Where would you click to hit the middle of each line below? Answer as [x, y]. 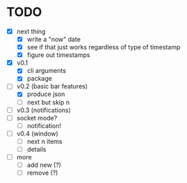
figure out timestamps [58, 55]
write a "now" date [54, 39]
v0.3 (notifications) [43, 110]
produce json [46, 94]
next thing [31, 31]
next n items [44, 141]
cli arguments [47, 71]
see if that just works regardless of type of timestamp [104, 47]
